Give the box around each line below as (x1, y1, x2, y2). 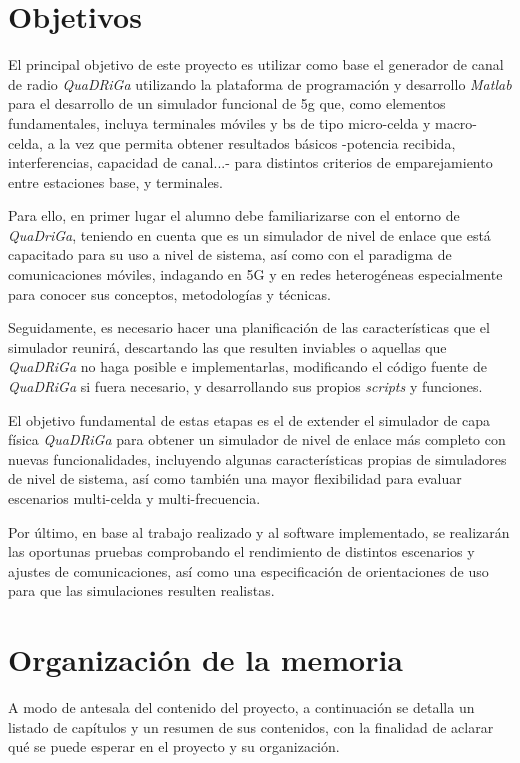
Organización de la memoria (8, 639, 403, 680)
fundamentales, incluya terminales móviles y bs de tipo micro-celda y (8, 112, 431, 133)
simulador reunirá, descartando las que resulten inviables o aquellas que (8, 336, 447, 357)
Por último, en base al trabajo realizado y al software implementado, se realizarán (8, 521, 510, 542)
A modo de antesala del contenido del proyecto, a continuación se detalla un (8, 697, 475, 718)
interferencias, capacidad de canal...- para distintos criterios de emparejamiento (8, 152, 493, 173)
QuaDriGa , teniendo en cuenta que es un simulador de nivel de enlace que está (8, 224, 491, 245)
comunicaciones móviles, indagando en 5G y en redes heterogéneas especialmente (8, 264, 503, 285)
